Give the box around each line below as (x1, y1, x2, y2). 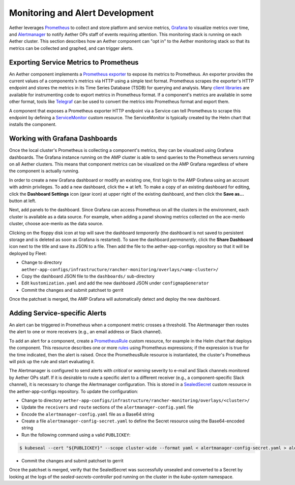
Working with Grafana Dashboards (9, 135, 118, 143)
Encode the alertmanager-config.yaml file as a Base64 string (21, 411, 154, 417)
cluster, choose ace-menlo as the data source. (9, 221, 103, 227)
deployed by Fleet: (9, 250, 47, 256)
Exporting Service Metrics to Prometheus (9, 58, 139, 67)
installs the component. (9, 121, 57, 128)
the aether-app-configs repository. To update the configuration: (9, 388, 139, 394)
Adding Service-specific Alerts (9, 309, 107, 317)
